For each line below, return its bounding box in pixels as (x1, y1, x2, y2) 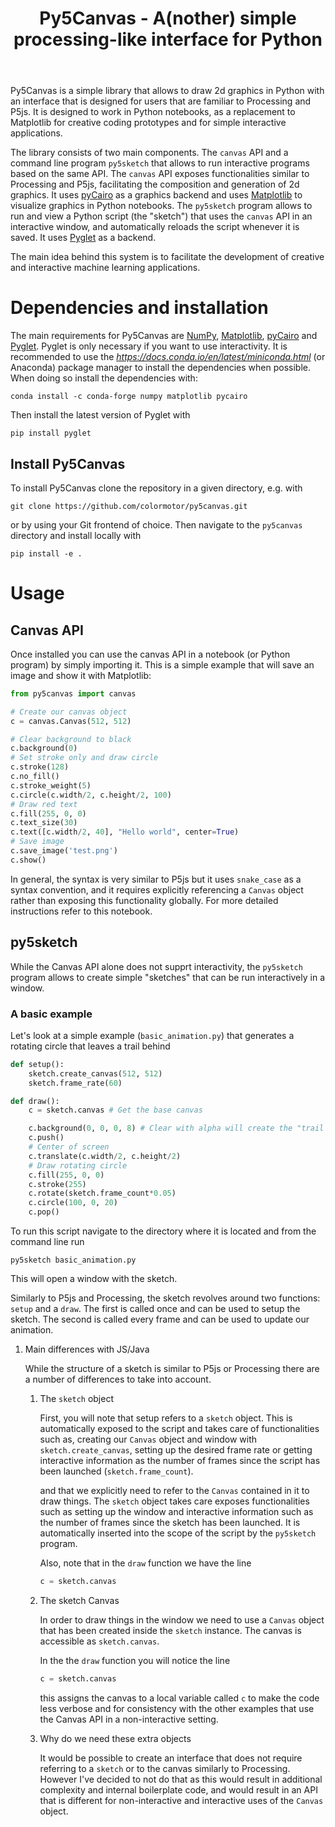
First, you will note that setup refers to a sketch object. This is (39, 1412, 293, 1424)
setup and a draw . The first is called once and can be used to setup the (10, 1303, 301, 1315)
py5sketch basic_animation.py (10, 1255, 137, 1266)
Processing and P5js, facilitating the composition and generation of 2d (10, 178, 300, 191)
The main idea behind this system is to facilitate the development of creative (10, 251, 325, 263)
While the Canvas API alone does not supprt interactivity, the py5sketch (10, 960, 303, 972)
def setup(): (10, 1059, 65, 1069)
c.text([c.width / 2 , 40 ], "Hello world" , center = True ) (10, 827, 240, 837)
